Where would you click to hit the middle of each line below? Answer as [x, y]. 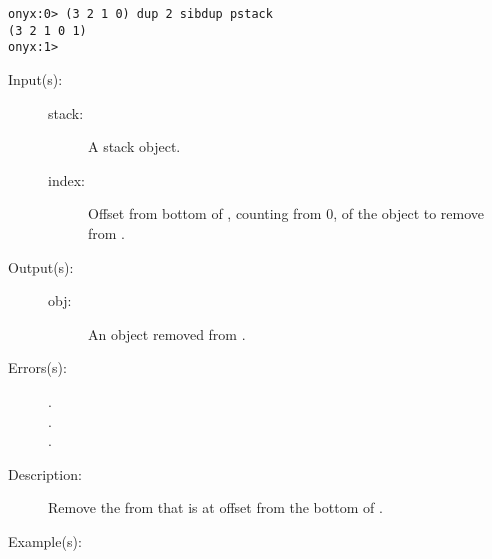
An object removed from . [167, 333]
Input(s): [35, 78]
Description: [45, 473]
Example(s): [45, 540]
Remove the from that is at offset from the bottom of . [215, 507]
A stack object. [134, 146]
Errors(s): [37, 367]
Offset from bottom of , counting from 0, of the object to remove [286, 213]
